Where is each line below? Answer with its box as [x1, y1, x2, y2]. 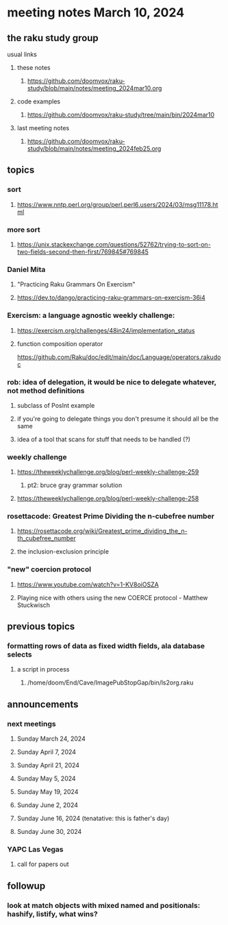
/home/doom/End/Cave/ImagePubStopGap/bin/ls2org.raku [27, 678, 194, 687]
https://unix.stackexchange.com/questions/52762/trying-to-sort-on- [16, 240, 211, 248]
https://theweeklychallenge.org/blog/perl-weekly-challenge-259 [16, 468, 199, 476]
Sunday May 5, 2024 [16, 774, 77, 782]
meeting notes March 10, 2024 [7, 5, 185, 21]
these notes [16, 64, 51, 71]
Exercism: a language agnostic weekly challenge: [7, 310, 175, 320]
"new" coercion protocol [7, 565, 91, 574]
